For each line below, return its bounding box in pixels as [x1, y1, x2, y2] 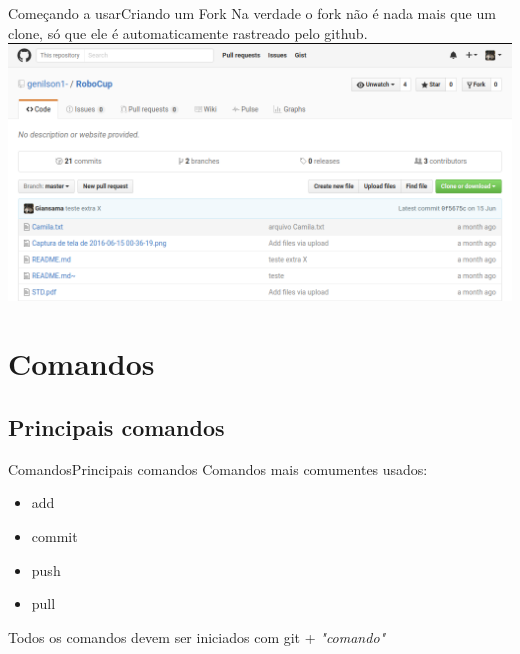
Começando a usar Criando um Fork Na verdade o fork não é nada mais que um [8, 3, 496, 23]
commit [31, 525, 78, 546]
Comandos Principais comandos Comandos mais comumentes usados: [8, 458, 428, 479]
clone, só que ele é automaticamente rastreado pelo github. [8, 22, 368, 43]
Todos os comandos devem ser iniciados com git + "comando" [8, 626, 386, 647]
